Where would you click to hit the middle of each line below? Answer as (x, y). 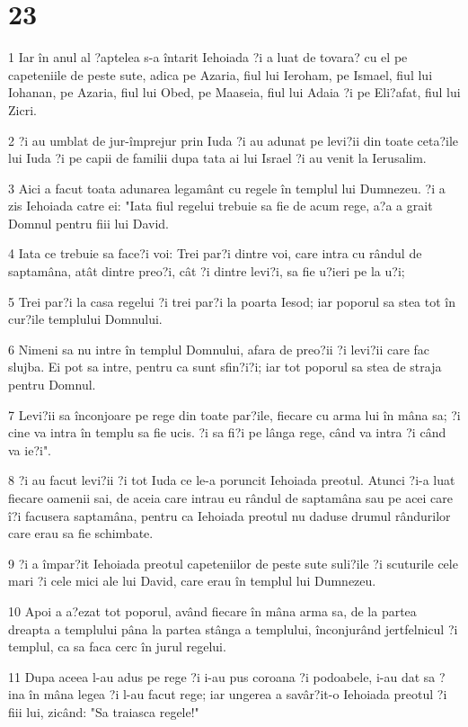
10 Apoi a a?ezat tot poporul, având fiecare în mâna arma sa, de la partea (212, 610)
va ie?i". (30, 449)
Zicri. (22, 109)
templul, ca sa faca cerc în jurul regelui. (117, 646)
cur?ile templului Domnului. (85, 319)
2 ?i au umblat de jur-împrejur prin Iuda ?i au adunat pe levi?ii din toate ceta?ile (234, 140)
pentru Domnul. (52, 385)
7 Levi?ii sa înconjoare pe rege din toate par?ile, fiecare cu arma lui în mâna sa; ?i (234, 414)
